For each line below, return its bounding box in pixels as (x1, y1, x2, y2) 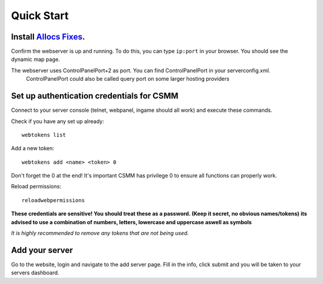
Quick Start (11, 9, 69, 22)
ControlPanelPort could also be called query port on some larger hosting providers (26, 75, 230, 83)
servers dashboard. (11, 269, 60, 276)
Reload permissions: (11, 183, 62, 190)
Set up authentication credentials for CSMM (11, 91, 179, 101)
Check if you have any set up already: (11, 117, 105, 125)
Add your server (11, 245, 73, 255)
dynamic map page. (11, 56, 60, 63)
